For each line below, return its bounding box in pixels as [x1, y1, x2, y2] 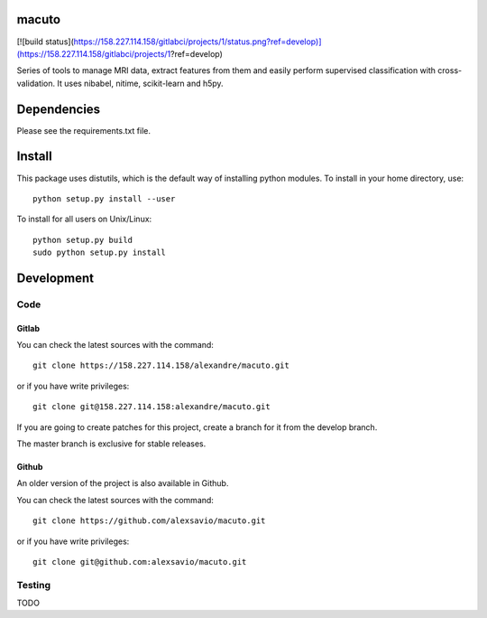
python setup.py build [32, 235, 133, 245]
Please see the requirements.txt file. [16, 125, 151, 136]
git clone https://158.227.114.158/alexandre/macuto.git [32, 360, 290, 370]
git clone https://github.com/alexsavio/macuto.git [32, 516, 266, 526]
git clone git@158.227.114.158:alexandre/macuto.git [32, 402, 271, 412]
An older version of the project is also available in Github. [16, 478, 229, 489]
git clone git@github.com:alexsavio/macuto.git [32, 557, 247, 566]
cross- [437, 65, 463, 76]
